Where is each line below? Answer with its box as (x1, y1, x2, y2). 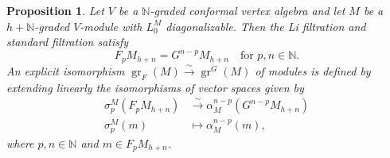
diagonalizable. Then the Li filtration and (166, 17, 366, 34)
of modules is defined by (255, 62, 371, 79)
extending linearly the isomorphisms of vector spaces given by (6, 79, 304, 95)
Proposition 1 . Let (6, 2, 104, 18)
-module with (80, 17, 142, 34)
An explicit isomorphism (6, 62, 125, 79)
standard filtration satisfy (6, 33, 129, 50)
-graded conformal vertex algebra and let (150, 2, 345, 18)
